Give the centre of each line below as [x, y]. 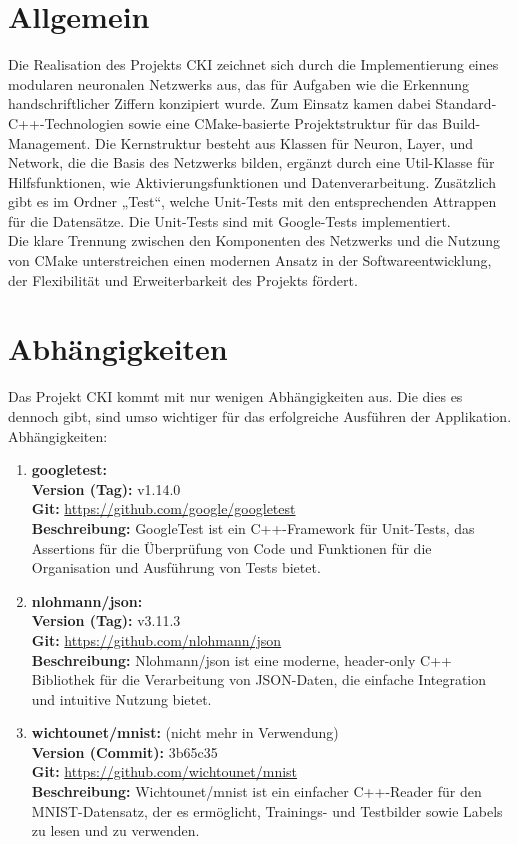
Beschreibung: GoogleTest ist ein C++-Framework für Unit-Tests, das [253, 527]
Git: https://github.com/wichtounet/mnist [164, 771]
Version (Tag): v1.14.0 [106, 488]
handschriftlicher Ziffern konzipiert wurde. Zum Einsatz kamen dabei [219, 103]
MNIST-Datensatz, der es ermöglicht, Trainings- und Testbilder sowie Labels [267, 810]
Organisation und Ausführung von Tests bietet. [176, 567]
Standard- [466, 103]
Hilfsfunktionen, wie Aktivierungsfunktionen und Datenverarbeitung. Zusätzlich [252, 181]
